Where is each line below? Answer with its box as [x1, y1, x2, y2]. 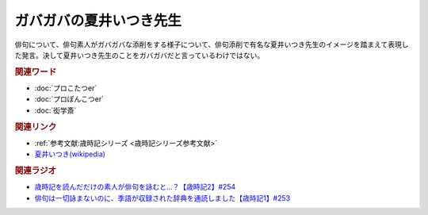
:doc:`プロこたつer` [34, 83, 97, 93]
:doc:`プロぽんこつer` [34, 94, 105, 104]
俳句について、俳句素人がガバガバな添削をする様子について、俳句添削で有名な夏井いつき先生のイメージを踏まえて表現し [14, 40, 409, 49]
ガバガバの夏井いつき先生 [14, 12, 182, 29]
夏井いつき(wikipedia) [34, 149, 106, 159]
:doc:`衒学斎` [34, 106, 77, 115]
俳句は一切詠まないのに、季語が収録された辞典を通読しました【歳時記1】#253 [34, 193, 291, 202]
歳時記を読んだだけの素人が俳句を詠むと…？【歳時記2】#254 [34, 182, 236, 192]
